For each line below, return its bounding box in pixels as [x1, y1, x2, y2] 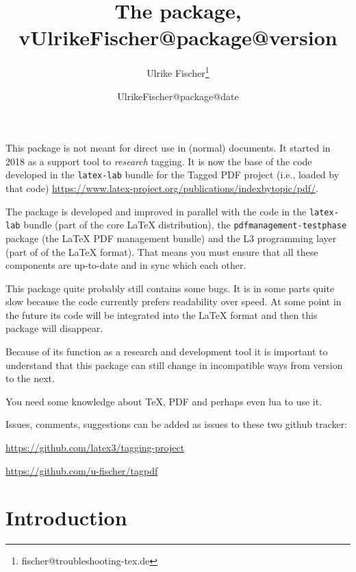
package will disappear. [5, 321, 103, 335]
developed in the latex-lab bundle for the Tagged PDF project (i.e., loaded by [5, 167, 340, 182]
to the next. [5, 371, 55, 385]
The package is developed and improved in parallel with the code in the [5, 204, 307, 218]
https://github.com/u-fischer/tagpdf [5, 463, 158, 477]
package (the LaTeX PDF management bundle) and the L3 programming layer [5, 230, 337, 245]
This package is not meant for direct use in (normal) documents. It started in [5, 141, 331, 155]
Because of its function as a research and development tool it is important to [5, 344, 328, 359]
